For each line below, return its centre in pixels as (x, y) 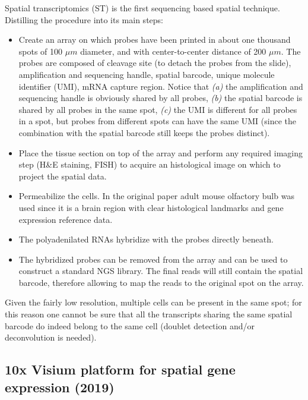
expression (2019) (60, 387)
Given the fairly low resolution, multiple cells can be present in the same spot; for (153, 302)
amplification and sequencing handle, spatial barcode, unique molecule (147, 74)
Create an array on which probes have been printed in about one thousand (155, 40)
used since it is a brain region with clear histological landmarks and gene (151, 207)
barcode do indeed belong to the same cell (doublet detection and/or (130, 325)
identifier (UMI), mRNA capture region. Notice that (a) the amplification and (161, 86)
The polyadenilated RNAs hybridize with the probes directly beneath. (146, 239)
